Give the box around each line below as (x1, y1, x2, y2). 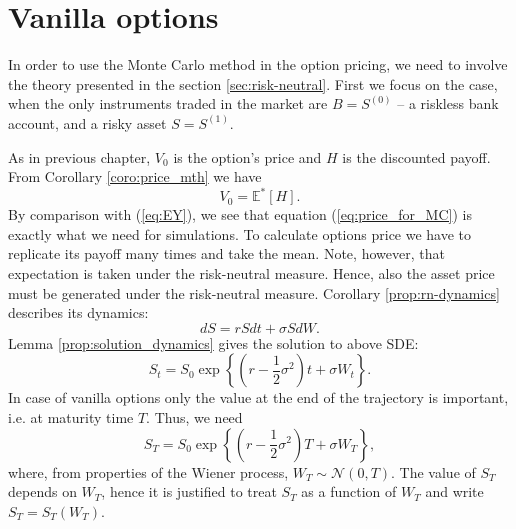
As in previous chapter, (8, 146, 151, 167)
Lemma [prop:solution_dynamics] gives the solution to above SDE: (8, 332, 419, 353)
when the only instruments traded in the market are (8, 93, 328, 114)
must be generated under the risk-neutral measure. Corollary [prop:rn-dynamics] (8, 282, 500, 303)
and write (425, 481, 484, 502)
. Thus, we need (146, 406, 243, 427)
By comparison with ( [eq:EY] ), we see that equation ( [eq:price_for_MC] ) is (8, 204, 472, 225)
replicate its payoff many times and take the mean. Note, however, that (8, 243, 445, 264)
